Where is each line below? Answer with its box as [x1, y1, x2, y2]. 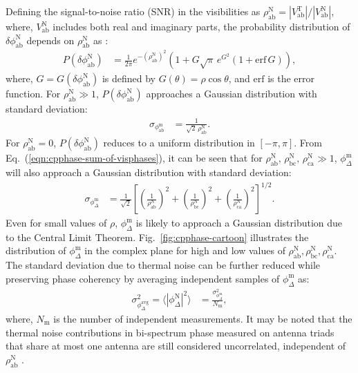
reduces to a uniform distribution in [103, 135, 255, 150]
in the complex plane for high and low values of [84, 243, 285, 258]
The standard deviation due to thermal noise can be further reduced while [6, 258, 320, 272]
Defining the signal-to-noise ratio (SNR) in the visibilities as [6, 4, 261, 18]
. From [294, 135, 322, 150]
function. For [6, 86, 61, 101]
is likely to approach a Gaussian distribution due [135, 216, 343, 230]
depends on [26, 32, 75, 47]
